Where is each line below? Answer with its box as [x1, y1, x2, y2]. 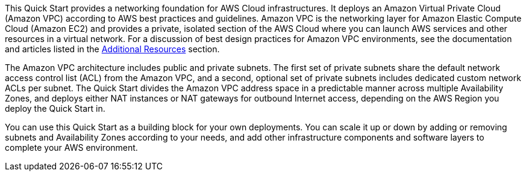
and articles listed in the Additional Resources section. [5, 44, 220, 54]
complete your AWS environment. [5, 142, 138, 153]
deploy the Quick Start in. [5, 103, 105, 114]
